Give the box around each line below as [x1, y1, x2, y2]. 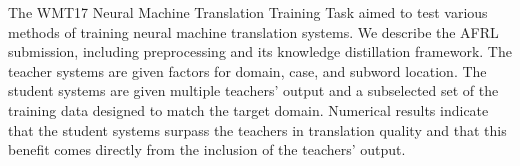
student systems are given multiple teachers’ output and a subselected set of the [8, 80, 499, 101]
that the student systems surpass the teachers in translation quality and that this [8, 119, 507, 140]
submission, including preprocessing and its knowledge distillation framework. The [8, 41, 512, 62]
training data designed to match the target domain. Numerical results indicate [8, 99, 489, 120]
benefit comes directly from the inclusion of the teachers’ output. [8, 139, 406, 160]
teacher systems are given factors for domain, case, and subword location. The [8, 60, 487, 81]
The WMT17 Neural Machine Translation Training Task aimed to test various [8, 2, 488, 22]
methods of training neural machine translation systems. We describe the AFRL [8, 21, 499, 42]
